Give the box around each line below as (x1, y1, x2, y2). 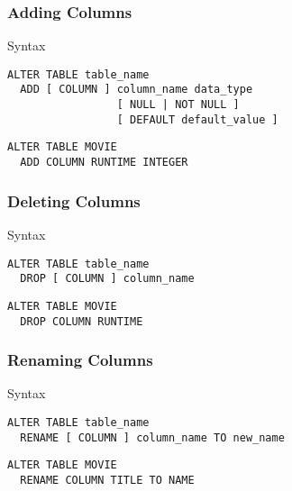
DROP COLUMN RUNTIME (20, 314, 143, 328)
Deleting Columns (7, 189, 141, 212)
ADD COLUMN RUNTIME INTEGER (20, 156, 188, 169)
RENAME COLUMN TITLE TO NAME (20, 473, 195, 486)
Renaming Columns (7, 349, 153, 371)
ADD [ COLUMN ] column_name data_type (20, 83, 253, 96)
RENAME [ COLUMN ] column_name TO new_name (20, 431, 285, 444)
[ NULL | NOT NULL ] (116, 98, 240, 112)
